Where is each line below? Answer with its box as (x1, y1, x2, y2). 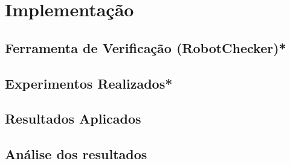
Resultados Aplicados (5, 109, 141, 128)
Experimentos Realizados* (5, 74, 173, 92)
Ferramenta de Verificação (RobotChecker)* (5, 38, 286, 57)
